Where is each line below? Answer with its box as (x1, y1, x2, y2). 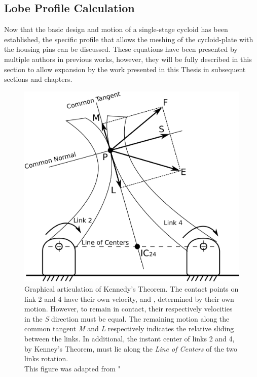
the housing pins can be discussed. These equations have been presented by (4, 44, 238, 54)
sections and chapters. (4, 74, 72, 84)
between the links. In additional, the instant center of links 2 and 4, (24, 333, 235, 343)
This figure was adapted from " (24, 363, 121, 373)
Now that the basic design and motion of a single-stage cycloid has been (4, 24, 228, 35)
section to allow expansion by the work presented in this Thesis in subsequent (4, 64, 246, 74)
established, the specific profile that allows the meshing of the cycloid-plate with (4, 34, 253, 44)
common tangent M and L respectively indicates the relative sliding (24, 323, 234, 334)
